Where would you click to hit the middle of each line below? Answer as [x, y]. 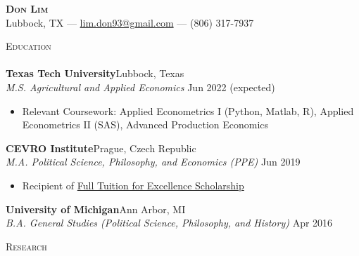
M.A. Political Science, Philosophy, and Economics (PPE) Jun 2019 [153, 162]
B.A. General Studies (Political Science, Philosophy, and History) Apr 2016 [169, 223]
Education [29, 46]
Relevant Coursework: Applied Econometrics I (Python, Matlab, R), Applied [188, 110]
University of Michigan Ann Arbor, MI [96, 209]
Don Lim [27, 8]
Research [26, 246]
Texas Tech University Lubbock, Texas [95, 73]
